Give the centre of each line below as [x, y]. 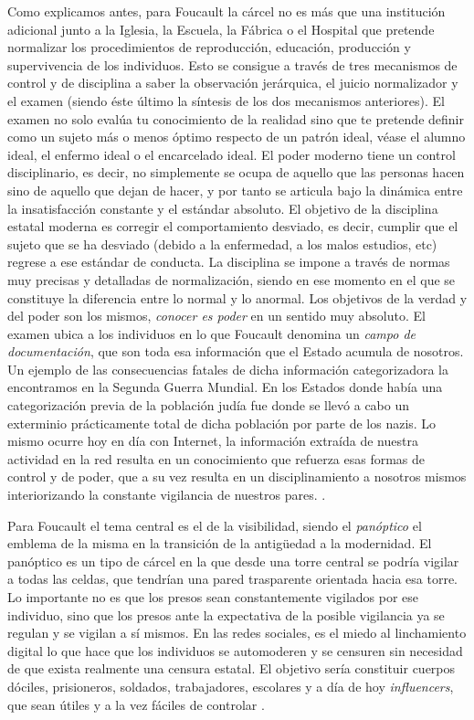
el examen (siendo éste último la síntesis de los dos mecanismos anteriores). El [226, 100]
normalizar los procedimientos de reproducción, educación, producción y [209, 47]
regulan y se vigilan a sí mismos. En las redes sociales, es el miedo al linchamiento [237, 633]
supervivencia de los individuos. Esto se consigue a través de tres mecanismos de [232, 64]
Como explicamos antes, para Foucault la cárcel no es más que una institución [226, 11]
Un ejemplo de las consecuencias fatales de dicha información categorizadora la [228, 369]
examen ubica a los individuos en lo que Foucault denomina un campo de [211, 333]
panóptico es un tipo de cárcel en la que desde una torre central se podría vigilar [233, 561]
